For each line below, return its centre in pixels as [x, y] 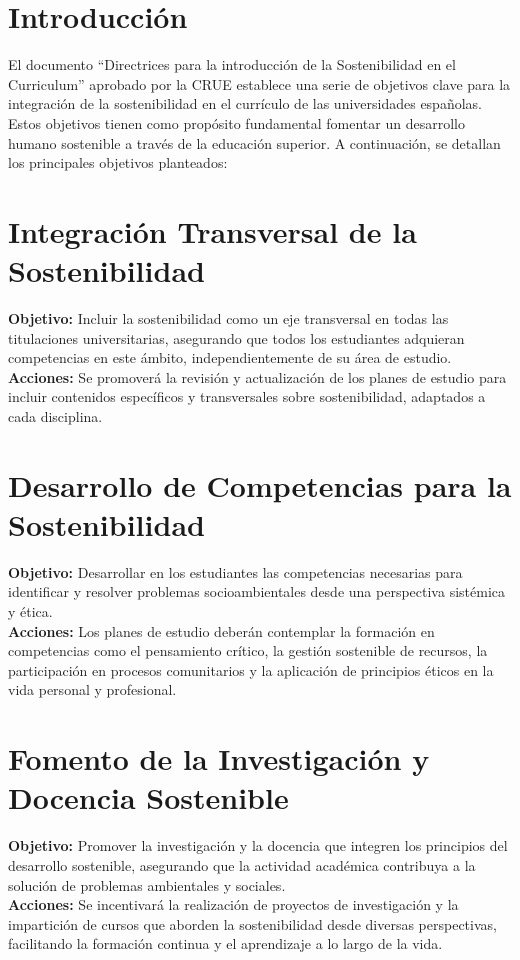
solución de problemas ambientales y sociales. [147, 884]
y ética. [30, 611]
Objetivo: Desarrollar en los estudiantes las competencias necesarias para [235, 571]
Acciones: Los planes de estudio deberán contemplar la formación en [221, 630]
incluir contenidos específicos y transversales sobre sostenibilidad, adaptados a [247, 396]
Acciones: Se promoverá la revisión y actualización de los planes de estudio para [257, 376]
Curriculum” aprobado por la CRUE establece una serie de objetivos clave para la [259, 83]
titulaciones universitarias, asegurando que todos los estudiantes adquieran [236, 337]
